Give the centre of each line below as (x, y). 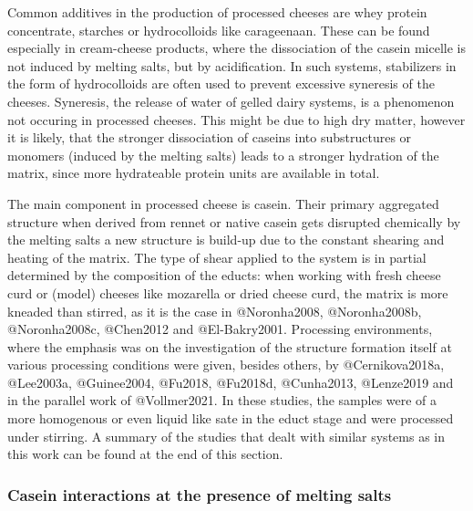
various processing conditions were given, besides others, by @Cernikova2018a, (226, 365)
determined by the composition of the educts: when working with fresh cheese (224, 275)
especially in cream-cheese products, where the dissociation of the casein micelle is (237, 48)
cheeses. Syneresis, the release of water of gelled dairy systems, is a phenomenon (231, 101)
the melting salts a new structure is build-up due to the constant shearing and (226, 240)
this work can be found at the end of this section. (145, 454)
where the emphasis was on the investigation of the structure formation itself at (230, 346)
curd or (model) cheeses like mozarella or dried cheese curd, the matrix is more (228, 292)
